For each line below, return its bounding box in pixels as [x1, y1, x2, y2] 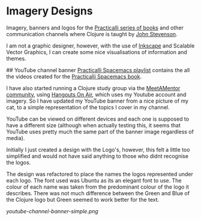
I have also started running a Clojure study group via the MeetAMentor [6, 84, 181, 91]
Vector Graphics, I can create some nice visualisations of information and [6, 48, 187, 55]
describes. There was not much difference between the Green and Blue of [6, 189, 190, 196]
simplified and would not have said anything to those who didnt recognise [6, 152, 189, 160]
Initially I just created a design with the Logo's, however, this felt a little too [6, 146, 190, 153]
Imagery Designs [6, 4, 93, 18]
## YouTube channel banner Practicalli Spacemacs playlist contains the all [6, 66, 190, 73]
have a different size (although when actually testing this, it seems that [6, 121, 181, 129]
